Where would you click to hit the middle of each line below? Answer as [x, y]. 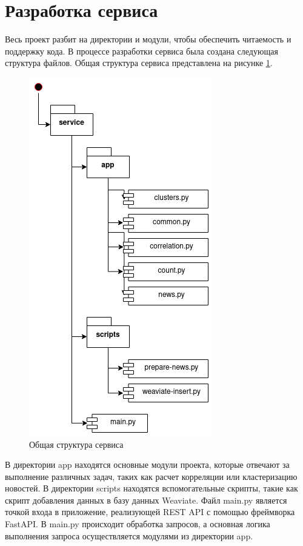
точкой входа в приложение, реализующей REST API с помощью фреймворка [150, 512]
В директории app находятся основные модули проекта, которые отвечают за [147, 464]
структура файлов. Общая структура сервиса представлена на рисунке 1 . [139, 63]
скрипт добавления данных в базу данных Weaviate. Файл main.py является [146, 500]
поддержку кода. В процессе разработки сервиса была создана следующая [142, 51]
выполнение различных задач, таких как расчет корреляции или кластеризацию [151, 476]
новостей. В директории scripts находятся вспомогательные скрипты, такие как [151, 488]
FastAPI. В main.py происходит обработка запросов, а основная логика [138, 524]
